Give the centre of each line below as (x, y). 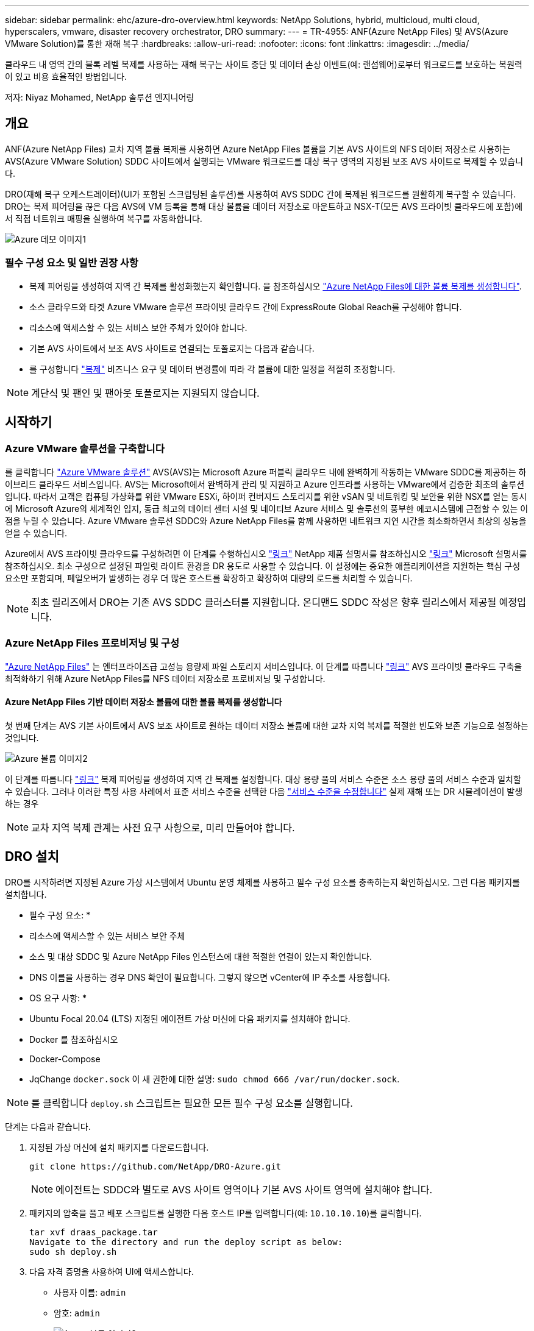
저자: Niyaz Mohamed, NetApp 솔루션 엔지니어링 (100, 97)
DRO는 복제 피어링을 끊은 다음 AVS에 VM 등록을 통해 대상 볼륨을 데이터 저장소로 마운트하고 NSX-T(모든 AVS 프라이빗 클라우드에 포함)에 (264, 206)
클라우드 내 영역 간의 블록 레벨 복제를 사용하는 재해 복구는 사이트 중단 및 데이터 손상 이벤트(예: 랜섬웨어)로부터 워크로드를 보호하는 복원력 (264, 64)
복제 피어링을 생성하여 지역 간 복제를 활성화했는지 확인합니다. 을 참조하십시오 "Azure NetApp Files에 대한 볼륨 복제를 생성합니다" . (276, 286)
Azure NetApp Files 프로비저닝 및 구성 (92, 643)
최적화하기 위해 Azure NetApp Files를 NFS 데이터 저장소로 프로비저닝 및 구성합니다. (165, 678)
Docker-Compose (65, 1059)
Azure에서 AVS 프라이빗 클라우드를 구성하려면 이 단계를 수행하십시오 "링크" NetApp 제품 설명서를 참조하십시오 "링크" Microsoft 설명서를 (266, 553)
